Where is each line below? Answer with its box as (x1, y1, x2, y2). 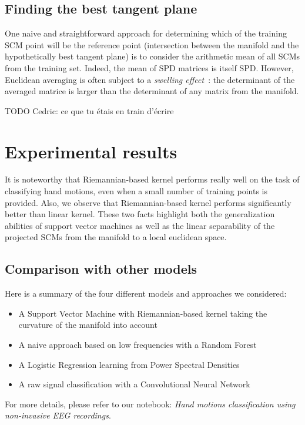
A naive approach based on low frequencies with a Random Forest (18, 338, 257, 351)
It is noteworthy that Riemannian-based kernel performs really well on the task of (5, 173, 300, 185)
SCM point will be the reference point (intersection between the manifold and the (5, 38, 299, 51)
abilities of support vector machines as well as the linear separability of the (5, 219, 275, 231)
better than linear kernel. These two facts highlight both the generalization (5, 208, 275, 220)
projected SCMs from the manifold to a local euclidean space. (5, 231, 227, 243)
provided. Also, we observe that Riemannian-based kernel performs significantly (5, 196, 291, 208)
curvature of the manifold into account (18, 318, 157, 331)
